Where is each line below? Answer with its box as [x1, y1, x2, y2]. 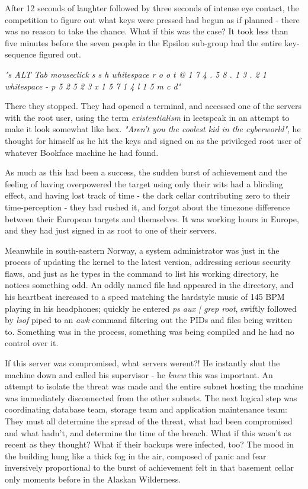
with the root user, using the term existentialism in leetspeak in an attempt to [5, 111, 290, 123]
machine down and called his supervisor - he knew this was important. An [5, 368, 273, 381]
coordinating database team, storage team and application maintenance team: [5, 403, 288, 416]
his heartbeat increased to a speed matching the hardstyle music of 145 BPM [5, 290, 285, 303]
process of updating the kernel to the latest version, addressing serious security [5, 255, 291, 268]
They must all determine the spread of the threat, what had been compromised [5, 415, 293, 427]
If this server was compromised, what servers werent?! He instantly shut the [5, 357, 280, 369]
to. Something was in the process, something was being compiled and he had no [5, 325, 294, 337]
